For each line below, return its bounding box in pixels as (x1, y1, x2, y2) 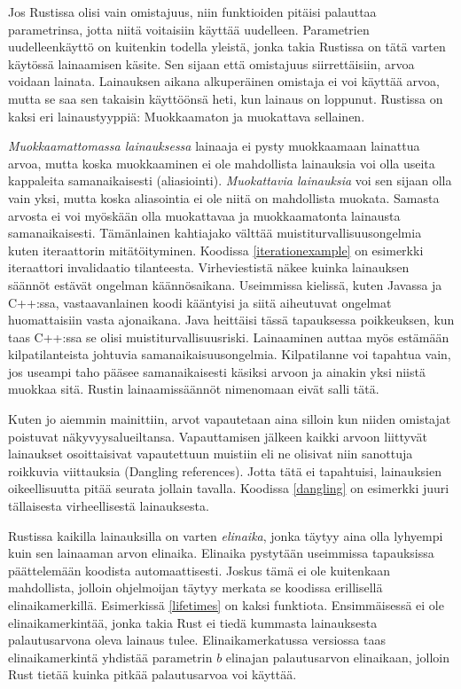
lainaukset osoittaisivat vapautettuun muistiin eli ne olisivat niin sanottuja (8, 444, 413, 463)
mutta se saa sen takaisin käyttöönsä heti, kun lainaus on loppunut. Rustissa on (8, 89, 443, 107)
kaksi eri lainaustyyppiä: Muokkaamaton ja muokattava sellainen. (8, 106, 365, 125)
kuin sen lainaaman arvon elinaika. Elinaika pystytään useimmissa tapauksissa (8, 544, 434, 562)
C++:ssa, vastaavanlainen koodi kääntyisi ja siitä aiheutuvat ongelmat (8, 293, 392, 311)
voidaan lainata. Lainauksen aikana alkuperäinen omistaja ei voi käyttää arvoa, (8, 72, 440, 90)
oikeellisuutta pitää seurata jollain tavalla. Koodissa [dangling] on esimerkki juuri (8, 479, 449, 497)
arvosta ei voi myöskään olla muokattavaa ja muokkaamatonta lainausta (8, 206, 401, 224)
